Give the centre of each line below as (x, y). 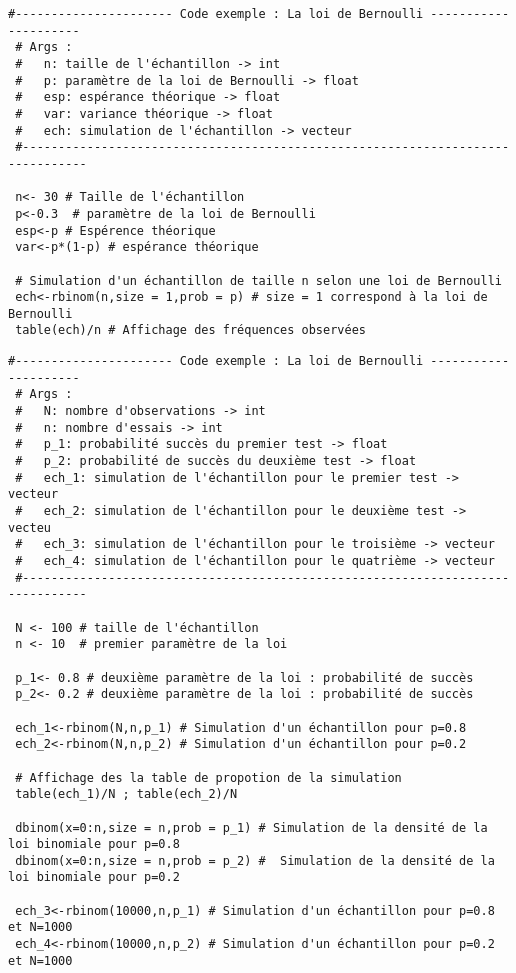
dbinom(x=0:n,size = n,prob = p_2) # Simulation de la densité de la (255, 860)
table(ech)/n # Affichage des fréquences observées (190, 330)
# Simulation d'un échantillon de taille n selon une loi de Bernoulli (258, 280)
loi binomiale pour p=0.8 (94, 844)
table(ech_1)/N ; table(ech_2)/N (126, 794)
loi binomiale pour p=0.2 (94, 877)
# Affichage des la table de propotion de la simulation (208, 777)
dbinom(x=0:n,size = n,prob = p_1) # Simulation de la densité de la (251, 827)
